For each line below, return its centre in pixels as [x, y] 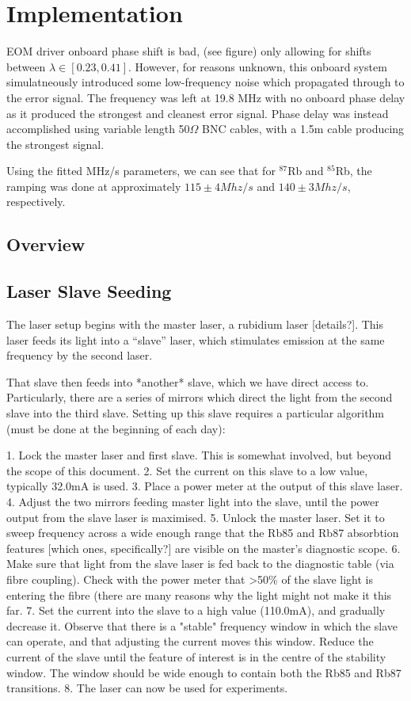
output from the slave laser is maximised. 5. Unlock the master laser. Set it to [196, 517]
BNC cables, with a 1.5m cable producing [303, 129]
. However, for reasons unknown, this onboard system [258, 66]
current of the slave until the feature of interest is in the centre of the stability [196, 656]
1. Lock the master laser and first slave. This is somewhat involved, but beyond [199, 455]
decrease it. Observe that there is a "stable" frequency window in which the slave [202, 625]
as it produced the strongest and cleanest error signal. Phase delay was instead [198, 113]
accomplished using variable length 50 [98, 129]
